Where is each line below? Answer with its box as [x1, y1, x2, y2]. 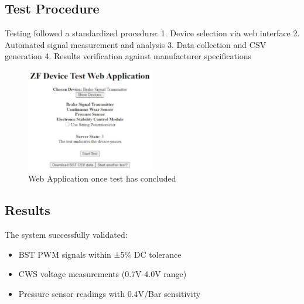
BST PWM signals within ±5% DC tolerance [18, 248, 182, 260]
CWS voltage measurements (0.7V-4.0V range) [18, 268, 187, 280]
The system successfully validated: [5, 228, 128, 241]
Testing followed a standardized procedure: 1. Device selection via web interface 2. [5, 27, 300, 39]
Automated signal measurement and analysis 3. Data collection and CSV [5, 38, 267, 50]
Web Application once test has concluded [28, 172, 176, 185]
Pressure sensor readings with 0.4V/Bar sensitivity [18, 287, 201, 299]
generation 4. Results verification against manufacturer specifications [5, 50, 252, 62]
